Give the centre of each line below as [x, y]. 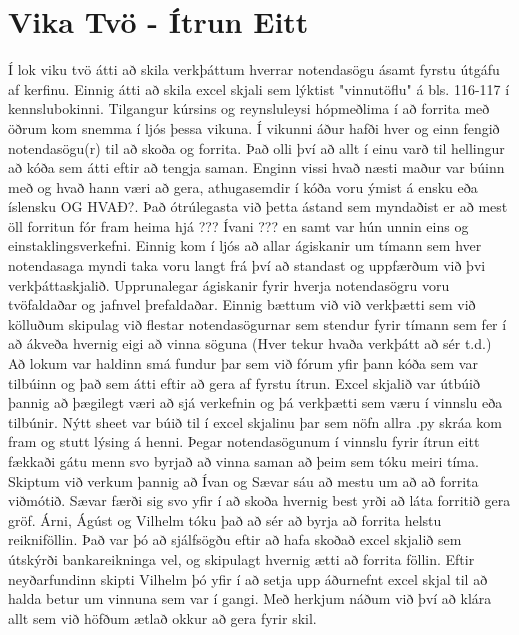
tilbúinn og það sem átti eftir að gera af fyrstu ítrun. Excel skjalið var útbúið [244, 382]
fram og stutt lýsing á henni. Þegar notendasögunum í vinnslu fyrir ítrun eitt [244, 441]
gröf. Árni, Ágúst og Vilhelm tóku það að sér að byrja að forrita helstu [225, 519]
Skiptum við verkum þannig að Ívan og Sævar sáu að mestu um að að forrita [243, 480]
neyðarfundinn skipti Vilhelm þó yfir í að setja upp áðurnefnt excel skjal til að [248, 578]
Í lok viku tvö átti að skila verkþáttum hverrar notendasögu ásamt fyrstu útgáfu [254, 69]
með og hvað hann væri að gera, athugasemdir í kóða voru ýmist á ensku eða [243, 186]
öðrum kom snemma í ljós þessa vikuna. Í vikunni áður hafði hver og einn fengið [254, 127]
